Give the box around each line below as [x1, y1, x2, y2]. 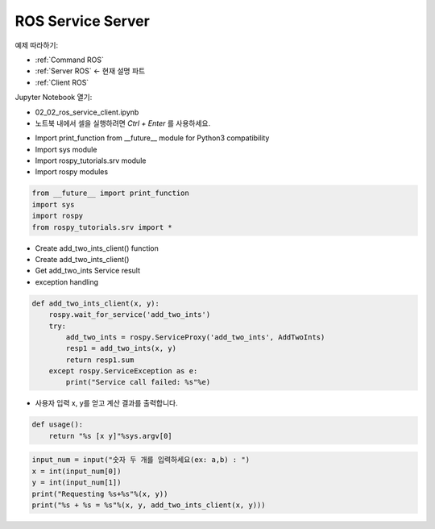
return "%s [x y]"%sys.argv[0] [48, 431, 172, 440]
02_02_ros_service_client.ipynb [35, 107, 139, 117]
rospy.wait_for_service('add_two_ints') [48, 310, 211, 319]
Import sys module [35, 144, 97, 154]
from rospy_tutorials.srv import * [31, 223, 172, 231]
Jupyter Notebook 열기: [14, 93, 93, 102]
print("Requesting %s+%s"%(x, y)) [31, 489, 168, 498]
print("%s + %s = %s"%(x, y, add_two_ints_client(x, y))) [31, 500, 266, 510]
